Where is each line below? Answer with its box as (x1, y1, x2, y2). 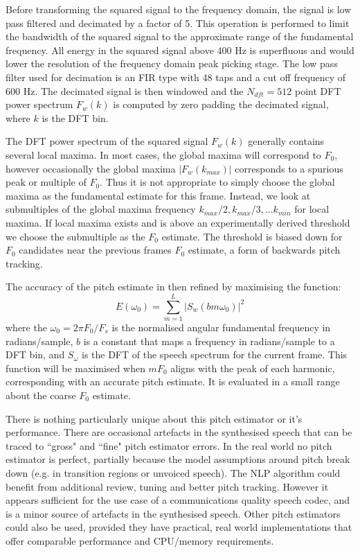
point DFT (295, 83, 341, 98)
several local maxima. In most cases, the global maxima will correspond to (6, 147, 321, 161)
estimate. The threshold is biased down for (161, 229, 343, 243)
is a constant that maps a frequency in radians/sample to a (83, 333, 335, 348)
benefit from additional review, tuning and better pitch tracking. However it (6, 479, 329, 493)
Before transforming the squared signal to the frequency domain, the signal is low (6, 2, 352, 16)
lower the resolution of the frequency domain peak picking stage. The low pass (6, 56, 338, 71)
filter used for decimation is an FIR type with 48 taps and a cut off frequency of (6, 69, 346, 84)
